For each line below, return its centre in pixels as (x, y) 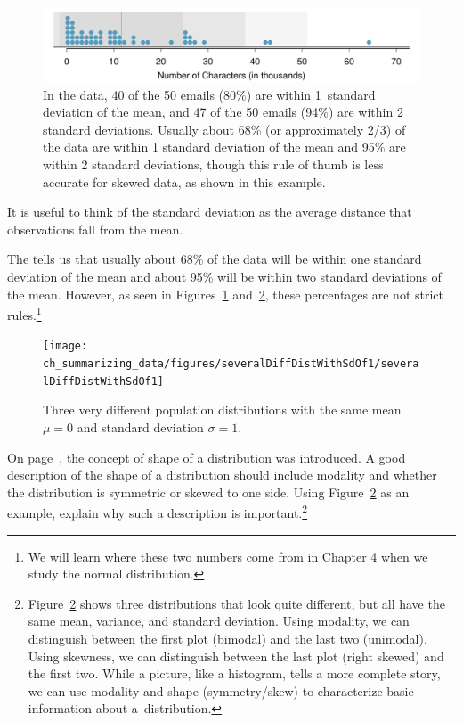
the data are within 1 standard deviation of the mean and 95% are (224, 147)
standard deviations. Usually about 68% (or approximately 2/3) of (224, 129)
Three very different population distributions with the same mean (222, 410)
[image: (65, 346)
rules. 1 (24, 313)
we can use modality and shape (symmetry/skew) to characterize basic (221, 690)
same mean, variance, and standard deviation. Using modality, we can (219, 621)
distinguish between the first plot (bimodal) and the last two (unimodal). (227, 638)
